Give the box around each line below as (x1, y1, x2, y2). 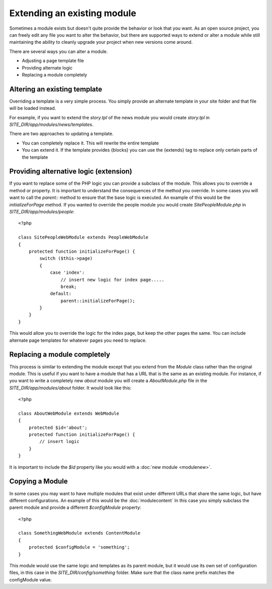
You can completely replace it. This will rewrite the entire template (22, 140, 159, 146)
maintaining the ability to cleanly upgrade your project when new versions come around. (9, 39, 193, 45)
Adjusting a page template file (22, 58, 84, 64)
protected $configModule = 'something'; (28, 544, 130, 550)
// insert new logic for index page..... (60, 277, 165, 282)
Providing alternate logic (22, 64, 73, 70)
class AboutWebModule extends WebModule (18, 410, 119, 416)
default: (50, 291, 72, 297)
